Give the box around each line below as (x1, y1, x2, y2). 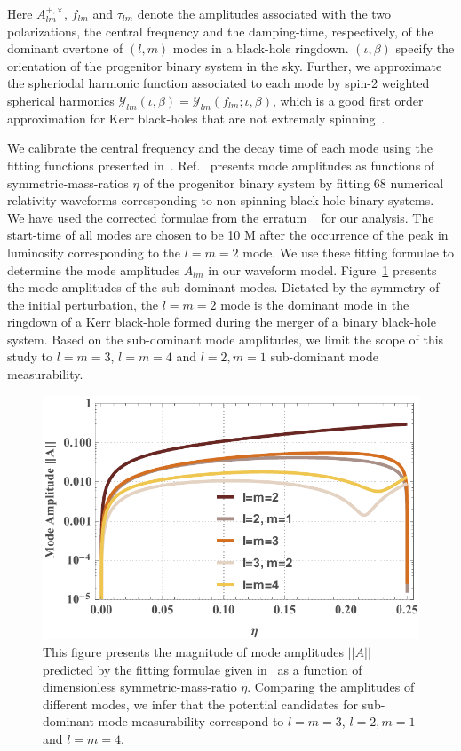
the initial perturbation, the (7, 295, 159, 313)
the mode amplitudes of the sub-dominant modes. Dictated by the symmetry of (7, 278, 440, 296)
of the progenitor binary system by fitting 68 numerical (143, 173, 444, 192)
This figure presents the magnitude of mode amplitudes (43, 643, 345, 661)
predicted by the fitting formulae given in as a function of (43, 660, 362, 678)
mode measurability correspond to (98, 712, 284, 731)
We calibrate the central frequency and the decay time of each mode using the (7, 138, 433, 157)
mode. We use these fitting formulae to (242, 242, 455, 261)
